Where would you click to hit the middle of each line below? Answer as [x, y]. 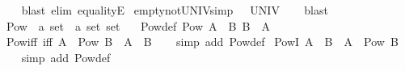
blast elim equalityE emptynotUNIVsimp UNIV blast [175, 10]
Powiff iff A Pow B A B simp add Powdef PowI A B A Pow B [202, 42]
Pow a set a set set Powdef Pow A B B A [138, 25]
